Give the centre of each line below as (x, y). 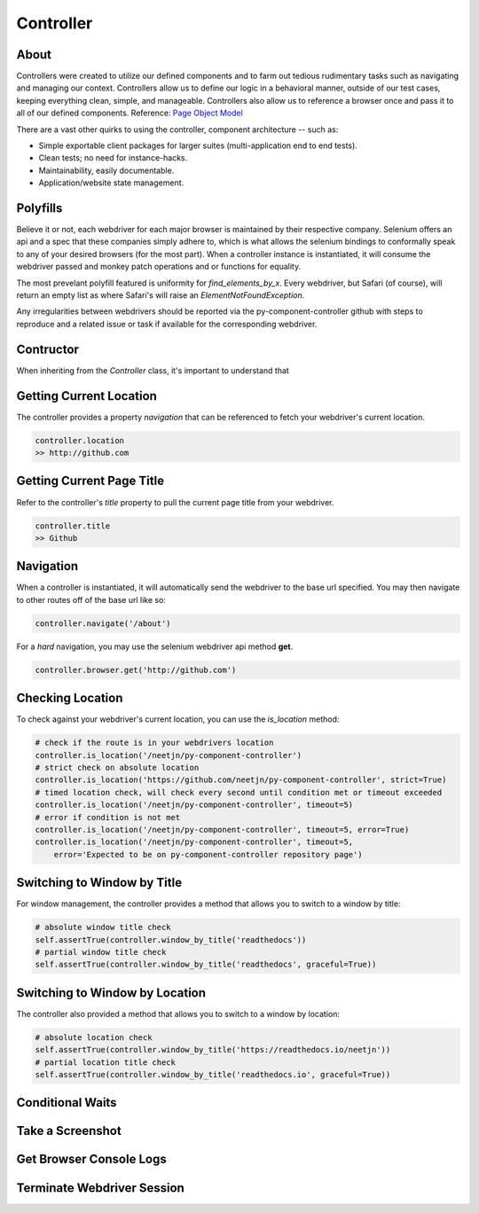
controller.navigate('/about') (103, 623)
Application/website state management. (111, 183)
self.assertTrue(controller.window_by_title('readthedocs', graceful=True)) (206, 965)
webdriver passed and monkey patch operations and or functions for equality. (159, 267)
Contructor (48, 349)
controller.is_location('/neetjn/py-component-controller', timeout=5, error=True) (222, 830)
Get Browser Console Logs (92, 1159)
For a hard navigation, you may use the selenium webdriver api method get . (155, 646)
